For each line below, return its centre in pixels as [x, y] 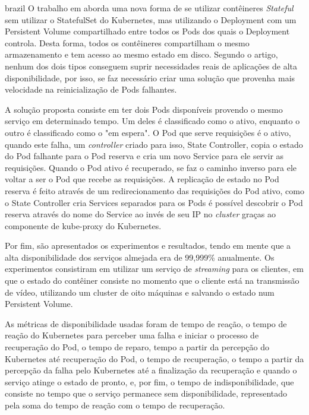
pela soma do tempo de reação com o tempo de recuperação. [115, 405]
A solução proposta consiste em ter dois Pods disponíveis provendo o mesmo [144, 109]
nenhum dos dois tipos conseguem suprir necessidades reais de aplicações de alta [151, 66]
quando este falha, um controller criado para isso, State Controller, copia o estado [154, 144]
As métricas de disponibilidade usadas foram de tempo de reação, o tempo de [146, 323]
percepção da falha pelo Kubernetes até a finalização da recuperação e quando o [151, 370]
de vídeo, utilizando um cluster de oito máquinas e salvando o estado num [140, 292]
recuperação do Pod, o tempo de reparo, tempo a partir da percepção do [137, 347]
